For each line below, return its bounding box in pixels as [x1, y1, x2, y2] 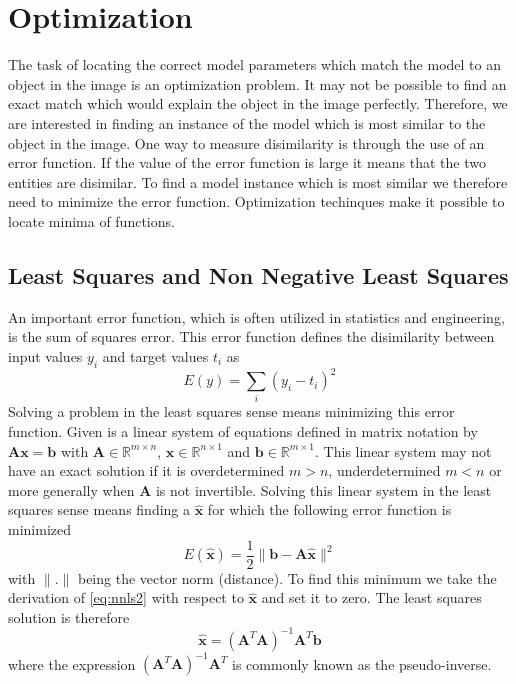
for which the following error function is [207, 499, 452, 520]
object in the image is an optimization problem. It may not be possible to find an [8, 73, 507, 94]
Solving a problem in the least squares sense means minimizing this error [8, 401, 455, 422]
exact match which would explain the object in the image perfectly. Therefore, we [8, 93, 508, 114]
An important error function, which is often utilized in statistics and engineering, [8, 306, 505, 327]
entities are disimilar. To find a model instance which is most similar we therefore [8, 171, 508, 192]
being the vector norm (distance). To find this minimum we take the [77, 567, 497, 588]
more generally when [8, 479, 135, 500]
